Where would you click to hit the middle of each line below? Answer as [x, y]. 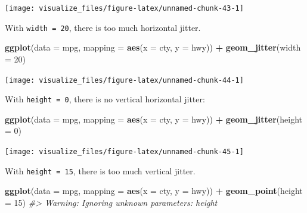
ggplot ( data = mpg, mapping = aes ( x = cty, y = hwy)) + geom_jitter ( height [153, 119]
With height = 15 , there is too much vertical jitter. [100, 170]
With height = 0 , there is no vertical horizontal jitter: [105, 99]
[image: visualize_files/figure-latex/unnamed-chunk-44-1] [124, 80]
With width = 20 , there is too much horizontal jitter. [103, 27]
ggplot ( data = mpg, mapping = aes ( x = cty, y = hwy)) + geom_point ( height [154, 191]
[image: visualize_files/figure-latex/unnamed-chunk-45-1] [124, 152]
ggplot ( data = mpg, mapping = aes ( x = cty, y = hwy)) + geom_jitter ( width [153, 47]
